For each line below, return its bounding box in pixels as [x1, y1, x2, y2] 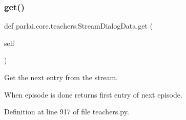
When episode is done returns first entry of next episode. [4, 89, 182, 100]
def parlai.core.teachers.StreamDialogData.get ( [4, 20, 153, 31]
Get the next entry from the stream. [4, 72, 118, 82]
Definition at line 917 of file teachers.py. [4, 106, 129, 117]
